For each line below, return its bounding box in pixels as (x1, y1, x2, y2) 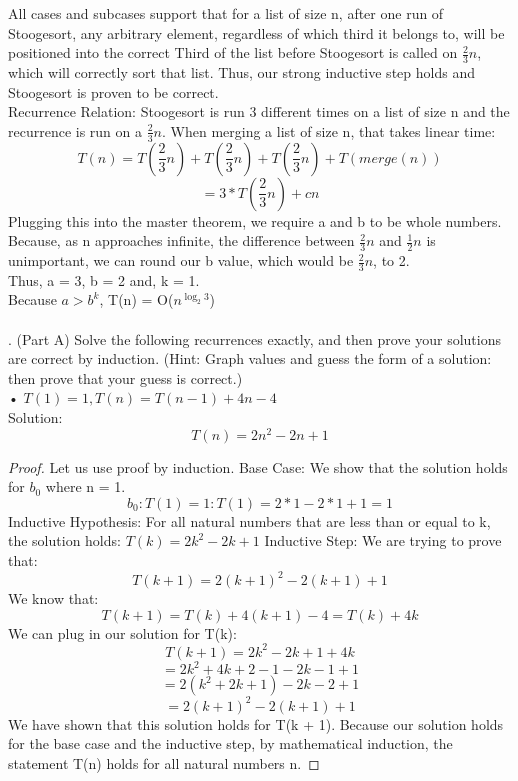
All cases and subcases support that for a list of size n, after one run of (8, 3, 444, 23)
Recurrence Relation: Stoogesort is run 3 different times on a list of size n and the (8, 101, 510, 122)
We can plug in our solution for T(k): (8, 622, 237, 643)
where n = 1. (45, 476, 126, 497)
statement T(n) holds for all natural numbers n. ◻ (8, 753, 320, 774)
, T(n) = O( (99, 289, 174, 310)
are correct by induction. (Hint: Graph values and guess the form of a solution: (8, 348, 492, 369)
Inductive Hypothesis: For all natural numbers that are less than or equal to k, (8, 510, 491, 531)
